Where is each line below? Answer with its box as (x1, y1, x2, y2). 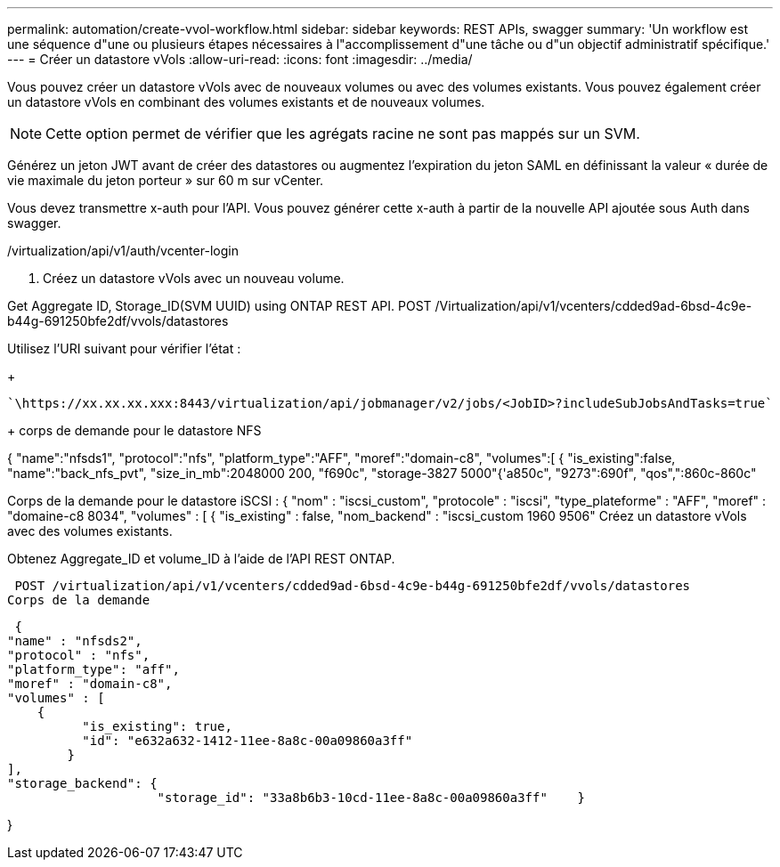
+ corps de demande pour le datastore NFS (7, 423, 262, 438)
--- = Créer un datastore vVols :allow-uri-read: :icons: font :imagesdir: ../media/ (7, 52, 473, 67)
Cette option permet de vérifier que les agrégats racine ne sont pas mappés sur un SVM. (45, 125, 640, 142)
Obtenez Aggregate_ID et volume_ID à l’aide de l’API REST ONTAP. (7, 551, 395, 566)
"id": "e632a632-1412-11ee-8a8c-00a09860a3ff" (82, 733, 413, 748)
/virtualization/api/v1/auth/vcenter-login (7, 243, 239, 258)
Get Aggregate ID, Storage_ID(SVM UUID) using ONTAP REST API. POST (7, 298, 432, 313)
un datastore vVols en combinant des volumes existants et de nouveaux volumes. (7, 94, 485, 109)
